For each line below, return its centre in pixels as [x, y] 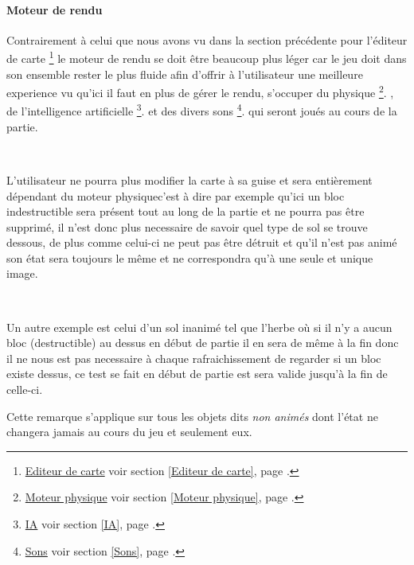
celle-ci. [25, 390]
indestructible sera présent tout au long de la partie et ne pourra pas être [186, 211]
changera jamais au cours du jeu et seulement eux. [129, 432]
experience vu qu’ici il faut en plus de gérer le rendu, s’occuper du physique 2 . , [200, 91]
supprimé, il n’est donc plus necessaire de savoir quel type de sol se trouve [187, 226]
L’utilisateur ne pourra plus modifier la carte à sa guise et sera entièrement [189, 179]
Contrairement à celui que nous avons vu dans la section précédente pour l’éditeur [207, 39]
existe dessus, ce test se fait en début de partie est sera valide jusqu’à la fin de [197, 374]
